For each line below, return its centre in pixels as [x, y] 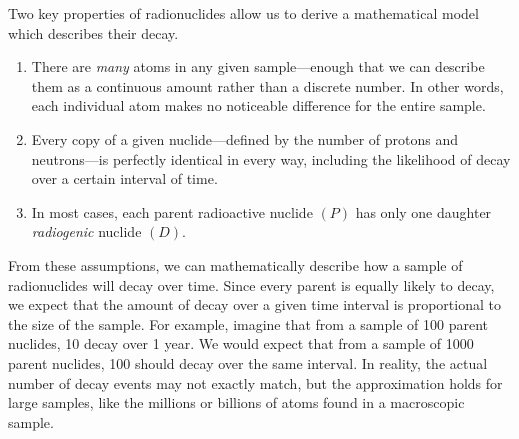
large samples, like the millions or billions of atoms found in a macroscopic [236, 402]
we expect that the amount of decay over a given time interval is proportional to [254, 304]
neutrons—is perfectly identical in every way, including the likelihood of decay [271, 158]
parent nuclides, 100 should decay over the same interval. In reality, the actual [248, 362]
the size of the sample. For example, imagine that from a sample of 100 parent [248, 323]
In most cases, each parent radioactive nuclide [172, 211]
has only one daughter [423, 211]
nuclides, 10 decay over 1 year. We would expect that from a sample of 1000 [241, 343]
